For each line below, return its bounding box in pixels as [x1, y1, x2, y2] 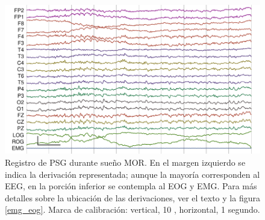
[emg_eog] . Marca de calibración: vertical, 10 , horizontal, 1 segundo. [5, 203, 260, 216]
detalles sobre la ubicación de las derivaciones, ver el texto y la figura [5, 191, 260, 204]
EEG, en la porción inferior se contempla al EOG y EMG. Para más [5, 180, 257, 192]
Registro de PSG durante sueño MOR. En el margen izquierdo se [5, 156, 246, 168]
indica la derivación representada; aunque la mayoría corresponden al [5, 168, 260, 180]
